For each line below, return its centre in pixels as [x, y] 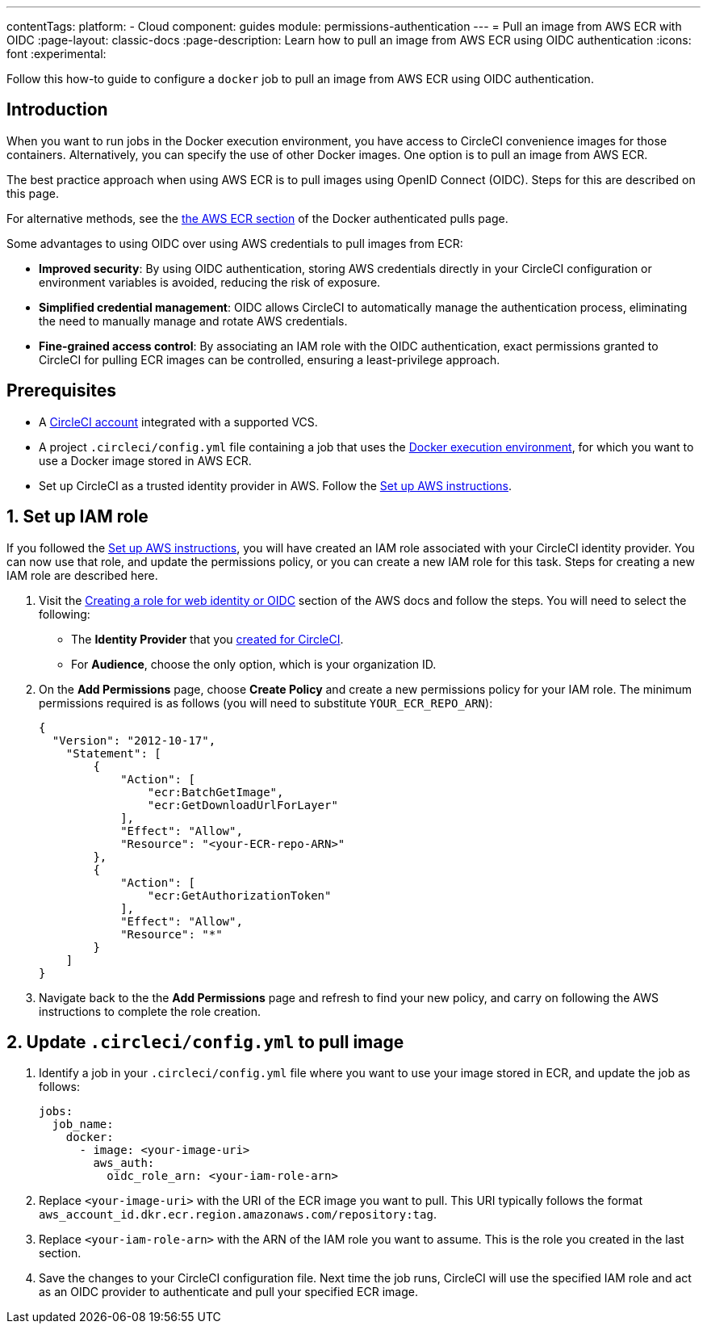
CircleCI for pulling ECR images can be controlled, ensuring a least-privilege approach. [270, 359]
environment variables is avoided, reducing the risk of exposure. [210, 282]
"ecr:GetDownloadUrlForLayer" [243, 805]
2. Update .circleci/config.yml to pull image [205, 1042]
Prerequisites [61, 391]
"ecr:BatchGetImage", [215, 792]
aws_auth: [124, 1163]
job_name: [83, 1124]
